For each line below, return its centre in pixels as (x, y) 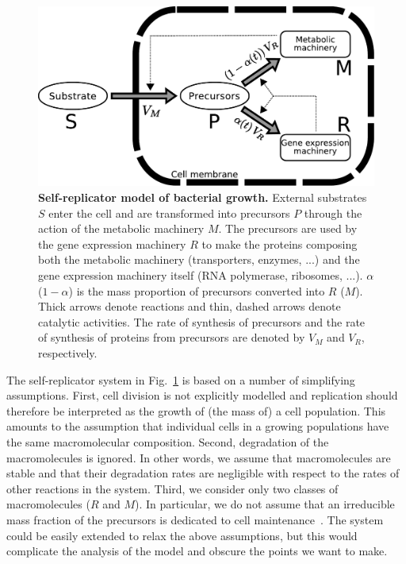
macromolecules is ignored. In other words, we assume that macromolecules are (199, 457)
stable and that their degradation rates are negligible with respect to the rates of (203, 473)
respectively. (68, 353)
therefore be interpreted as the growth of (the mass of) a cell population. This (196, 410)
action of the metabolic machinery (121, 228)
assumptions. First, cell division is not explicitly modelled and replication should (202, 395)
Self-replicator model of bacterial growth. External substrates (203, 197)
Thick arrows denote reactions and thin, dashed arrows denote (190, 306)
